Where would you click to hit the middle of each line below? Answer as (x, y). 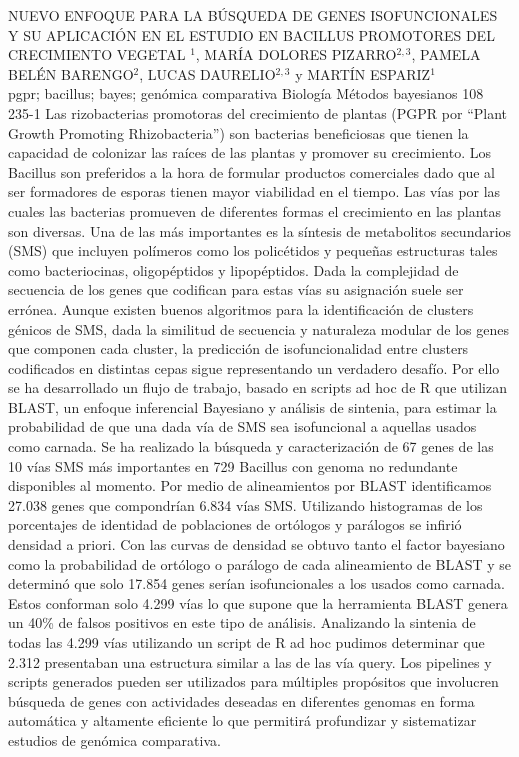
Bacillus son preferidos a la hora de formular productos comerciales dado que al (251, 171)
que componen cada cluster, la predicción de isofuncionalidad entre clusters (238, 348)
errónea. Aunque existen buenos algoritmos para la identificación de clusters (241, 308)
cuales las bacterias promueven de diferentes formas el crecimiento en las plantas (254, 210)
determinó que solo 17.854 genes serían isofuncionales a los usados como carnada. (256, 583)
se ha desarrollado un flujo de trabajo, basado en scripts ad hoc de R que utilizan (257, 387)
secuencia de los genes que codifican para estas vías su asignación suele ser (236, 289)
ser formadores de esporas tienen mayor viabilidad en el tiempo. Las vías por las (254, 191)
